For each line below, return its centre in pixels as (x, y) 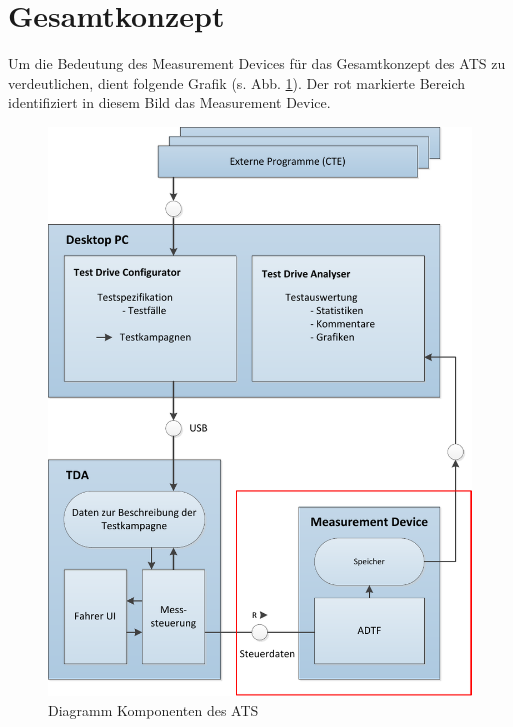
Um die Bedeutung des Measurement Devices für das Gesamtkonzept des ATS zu (257, 63)
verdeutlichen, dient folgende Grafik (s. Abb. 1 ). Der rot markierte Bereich (237, 82)
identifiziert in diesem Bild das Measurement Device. (169, 102)
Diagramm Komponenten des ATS (153, 709)
